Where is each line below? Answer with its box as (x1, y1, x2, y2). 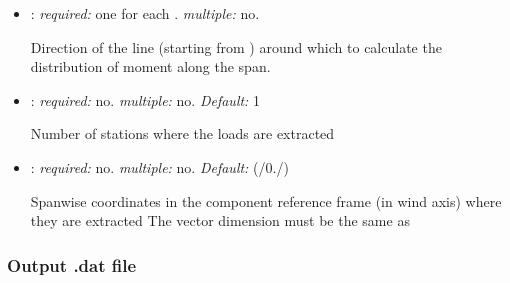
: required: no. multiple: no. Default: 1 (30, 89, 261, 110)
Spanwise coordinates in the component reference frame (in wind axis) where (30, 190, 502, 211)
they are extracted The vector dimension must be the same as (30, 210, 410, 231)
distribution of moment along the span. (30, 56, 271, 77)
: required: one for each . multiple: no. (30, 3, 260, 23)
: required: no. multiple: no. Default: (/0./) (30, 156, 289, 177)
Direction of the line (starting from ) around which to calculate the (30, 36, 442, 57)
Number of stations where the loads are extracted (30, 123, 335, 144)
